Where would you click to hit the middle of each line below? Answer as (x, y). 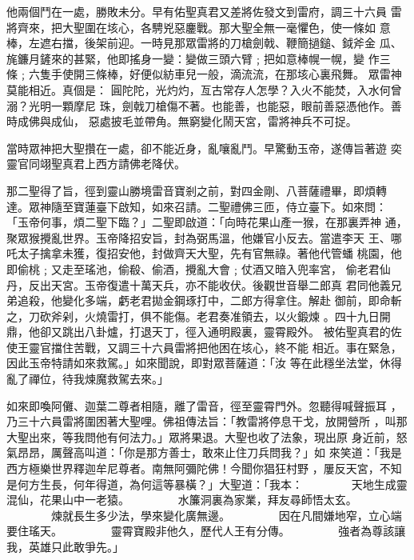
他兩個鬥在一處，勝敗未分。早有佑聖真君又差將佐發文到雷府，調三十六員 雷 (204, 11)
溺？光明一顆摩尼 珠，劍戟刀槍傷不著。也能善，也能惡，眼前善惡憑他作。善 (204, 105)
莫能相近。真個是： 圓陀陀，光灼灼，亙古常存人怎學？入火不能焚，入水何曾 (204, 89)
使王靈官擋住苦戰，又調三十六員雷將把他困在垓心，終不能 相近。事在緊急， (204, 347)
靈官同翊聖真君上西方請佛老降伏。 (96, 164)
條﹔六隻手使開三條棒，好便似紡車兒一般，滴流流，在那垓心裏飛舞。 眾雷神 (204, 74)
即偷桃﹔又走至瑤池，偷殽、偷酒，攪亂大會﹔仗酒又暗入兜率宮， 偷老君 (193, 268)
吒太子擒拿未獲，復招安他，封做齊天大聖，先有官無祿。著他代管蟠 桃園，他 (204, 253)
